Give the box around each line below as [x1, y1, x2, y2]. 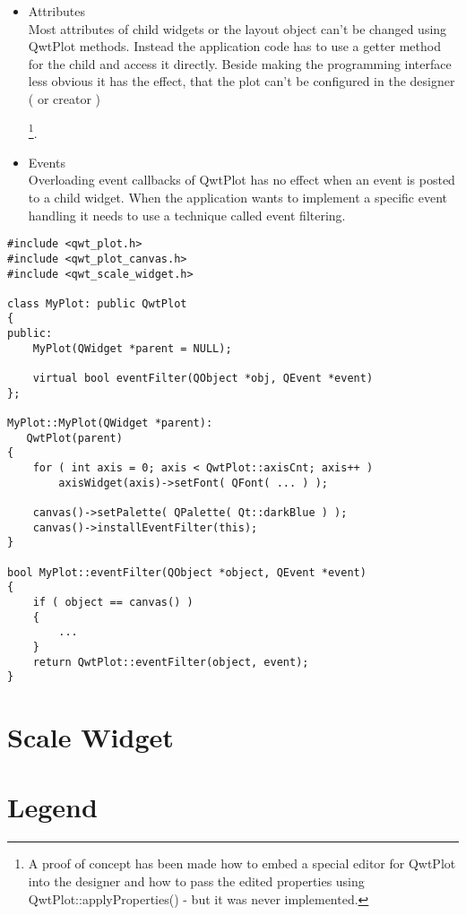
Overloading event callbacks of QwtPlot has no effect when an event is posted [28, 170, 455, 189]
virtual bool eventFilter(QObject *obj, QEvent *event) [32, 372, 374, 385]
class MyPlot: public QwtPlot [7, 297, 187, 310]
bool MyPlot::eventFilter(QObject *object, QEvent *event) [7, 565, 367, 579]
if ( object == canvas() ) [32, 595, 194, 609]
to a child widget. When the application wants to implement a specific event [28, 188, 447, 206]
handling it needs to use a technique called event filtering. [28, 205, 346, 224]
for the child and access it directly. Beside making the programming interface [28, 54, 452, 73]
